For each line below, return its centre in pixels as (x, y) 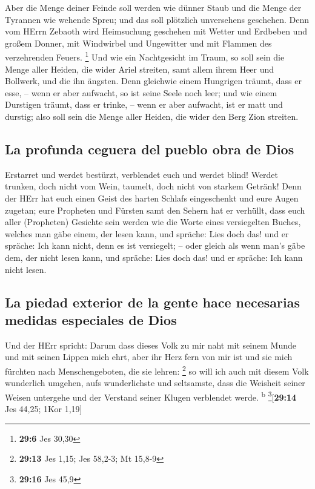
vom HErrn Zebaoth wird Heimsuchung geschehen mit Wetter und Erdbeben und (156, 31)
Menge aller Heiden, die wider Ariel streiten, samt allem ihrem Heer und (140, 69)
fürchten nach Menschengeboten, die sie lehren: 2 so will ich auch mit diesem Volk (157, 370)
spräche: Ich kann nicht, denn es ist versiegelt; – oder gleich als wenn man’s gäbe (155, 245)
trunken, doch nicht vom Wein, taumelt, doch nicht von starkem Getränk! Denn (153, 186)
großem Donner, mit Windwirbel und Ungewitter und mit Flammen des (138, 43)
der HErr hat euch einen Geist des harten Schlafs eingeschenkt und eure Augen (152, 198)
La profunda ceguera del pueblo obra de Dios (150, 149)
